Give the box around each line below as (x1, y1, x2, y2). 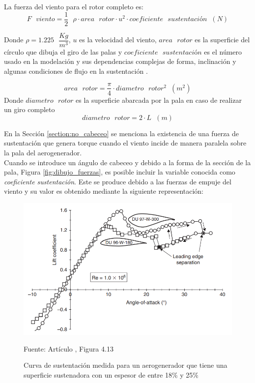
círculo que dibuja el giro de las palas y (4, 46, 122, 57)
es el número (204, 46, 242, 57)
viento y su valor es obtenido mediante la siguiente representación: (4, 186, 204, 196)
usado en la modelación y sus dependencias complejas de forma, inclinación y (4, 56, 236, 66)
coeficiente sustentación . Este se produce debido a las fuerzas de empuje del (4, 176, 231, 186)
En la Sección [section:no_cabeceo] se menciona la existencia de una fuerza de (4, 128, 239, 138)
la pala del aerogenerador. (4, 147, 82, 157)
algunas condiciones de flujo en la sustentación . (4, 65, 148, 76)
